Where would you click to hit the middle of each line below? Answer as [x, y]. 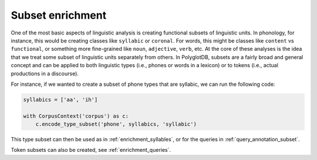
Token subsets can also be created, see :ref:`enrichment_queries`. [91, 150]
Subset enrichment [59, 15]
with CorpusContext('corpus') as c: [76, 116]
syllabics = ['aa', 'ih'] [60, 100]
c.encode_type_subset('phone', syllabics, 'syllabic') [116, 124]
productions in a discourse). [45, 74]
